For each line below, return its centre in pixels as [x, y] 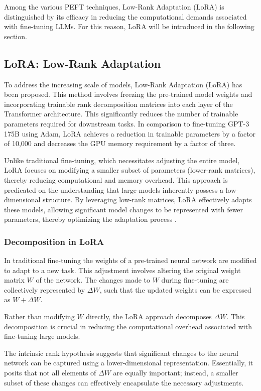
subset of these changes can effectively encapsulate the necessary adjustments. [124, 382]
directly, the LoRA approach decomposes [149, 316]
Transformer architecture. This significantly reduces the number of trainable [121, 114]
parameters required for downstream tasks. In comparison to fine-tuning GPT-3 [127, 123]
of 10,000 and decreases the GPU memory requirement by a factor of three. [120, 143]
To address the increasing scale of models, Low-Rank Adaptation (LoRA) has [123, 84]
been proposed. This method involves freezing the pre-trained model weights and [128, 94]
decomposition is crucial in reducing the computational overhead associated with [128, 326]
